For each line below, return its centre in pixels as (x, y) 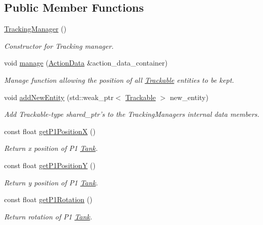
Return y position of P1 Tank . (51, 182)
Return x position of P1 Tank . (51, 148)
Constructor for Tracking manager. (59, 45)
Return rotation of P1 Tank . (48, 216)
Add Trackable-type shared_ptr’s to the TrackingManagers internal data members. (132, 114)
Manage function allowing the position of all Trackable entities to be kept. (119, 79)
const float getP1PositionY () (50, 165)
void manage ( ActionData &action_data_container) (86, 63)
